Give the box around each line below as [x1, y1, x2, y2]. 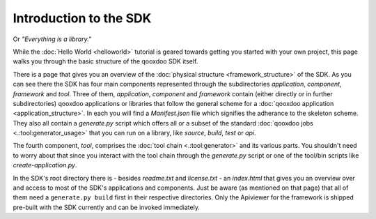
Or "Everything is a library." [13, 35, 92, 43]
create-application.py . [13, 161, 77, 169]
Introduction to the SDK [13, 10, 152, 26]
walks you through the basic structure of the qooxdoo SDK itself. [13, 57, 198, 66]
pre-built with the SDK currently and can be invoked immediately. [13, 203, 200, 211]
